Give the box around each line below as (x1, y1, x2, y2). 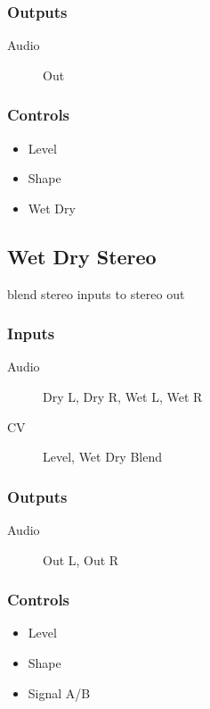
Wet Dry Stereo (7, 242, 157, 270)
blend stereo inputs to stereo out (7, 284, 185, 303)
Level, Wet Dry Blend (43, 447, 163, 466)
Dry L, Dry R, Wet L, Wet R (43, 388, 203, 406)
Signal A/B (28, 683, 91, 702)
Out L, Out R (43, 550, 119, 569)
